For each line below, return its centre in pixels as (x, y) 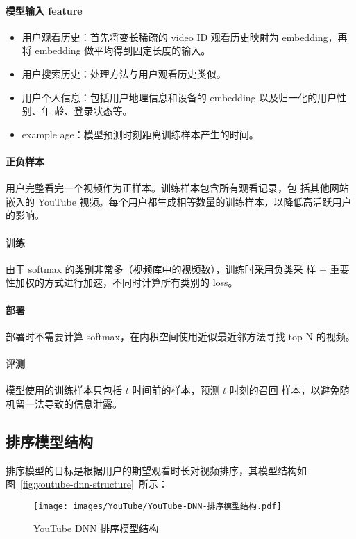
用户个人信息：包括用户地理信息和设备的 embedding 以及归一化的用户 (179, 97)
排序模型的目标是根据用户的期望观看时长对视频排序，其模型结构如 (156, 470)
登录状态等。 (103, 111)
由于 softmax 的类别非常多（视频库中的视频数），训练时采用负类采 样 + (166, 268)
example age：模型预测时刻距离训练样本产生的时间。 (140, 134)
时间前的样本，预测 (176, 390)
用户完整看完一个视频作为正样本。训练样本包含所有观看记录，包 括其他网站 (177, 188)
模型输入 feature (44, 10)
